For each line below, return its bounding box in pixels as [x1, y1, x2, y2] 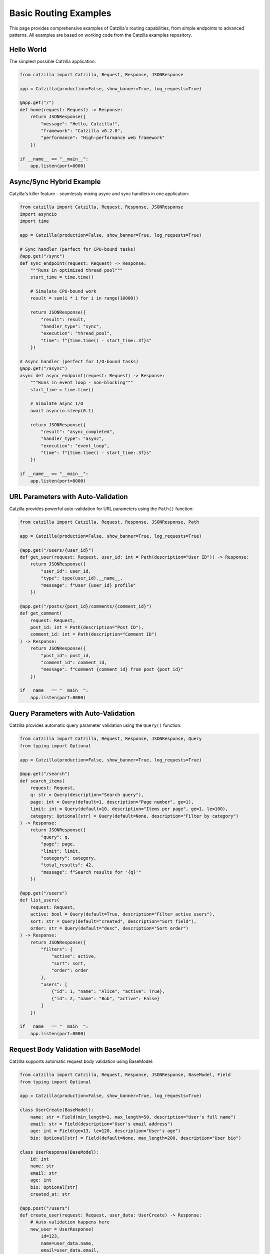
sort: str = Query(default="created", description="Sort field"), [30, 918, 197, 924]
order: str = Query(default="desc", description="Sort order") [30, 925, 189, 931]
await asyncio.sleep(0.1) [30, 408, 94, 413]
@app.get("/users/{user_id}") [19, 547, 94, 553]
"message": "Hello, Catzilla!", [40, 121, 120, 126]
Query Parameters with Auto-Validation [9, 709, 135, 718]
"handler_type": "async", [40, 436, 104, 441]
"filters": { [40, 947, 73, 953]
